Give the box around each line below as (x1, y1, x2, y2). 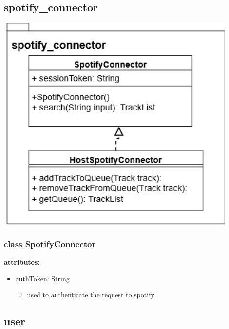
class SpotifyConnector (4, 238, 96, 250)
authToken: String (15, 273, 70, 283)
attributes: (4, 257, 40, 267)
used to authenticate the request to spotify (27, 290, 154, 300)
